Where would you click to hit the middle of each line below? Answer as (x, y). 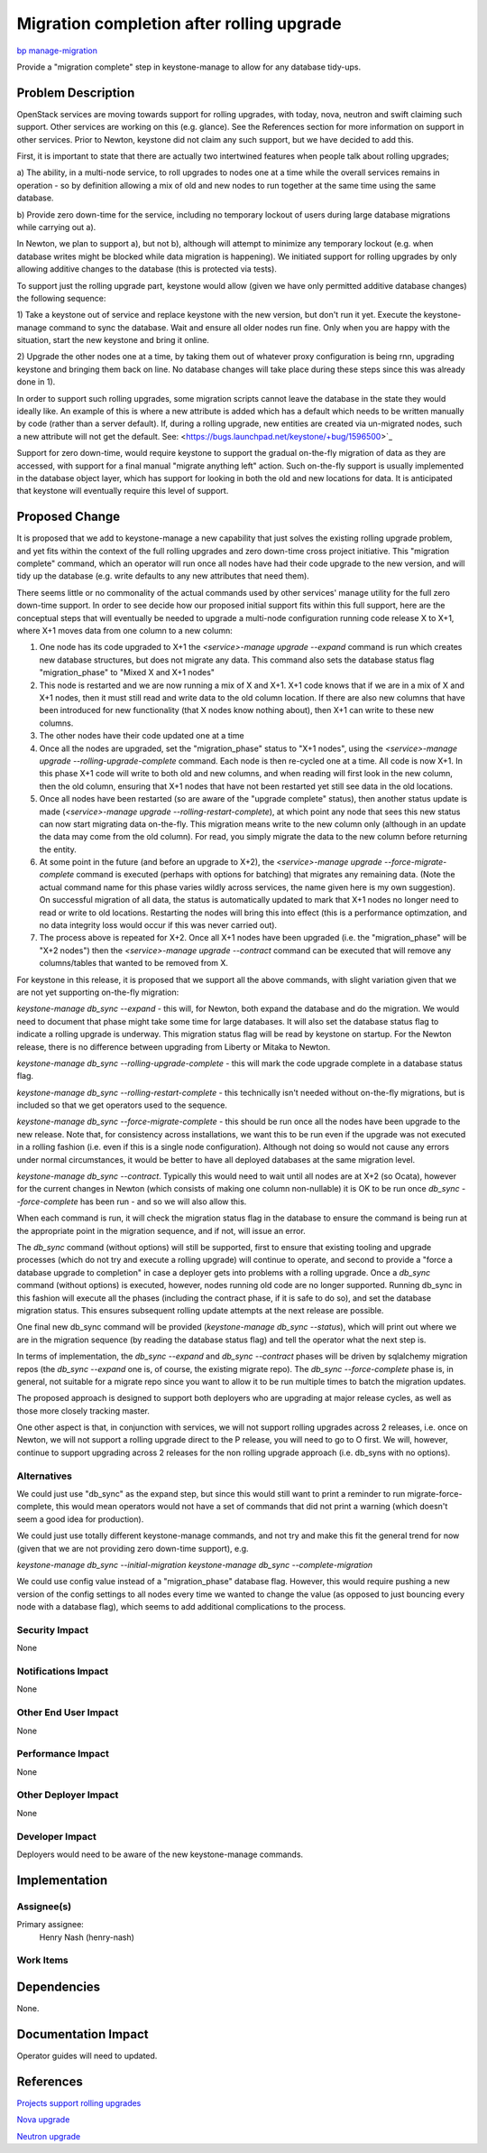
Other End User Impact (68, 1712)
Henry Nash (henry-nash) (87, 1937)
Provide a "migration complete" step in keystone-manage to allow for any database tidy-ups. (188, 67)
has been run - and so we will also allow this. (163, 1202)
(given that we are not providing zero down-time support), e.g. (133, 1548)
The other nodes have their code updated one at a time (142, 736)
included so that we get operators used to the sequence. (122, 1105)
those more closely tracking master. (83, 1411)
